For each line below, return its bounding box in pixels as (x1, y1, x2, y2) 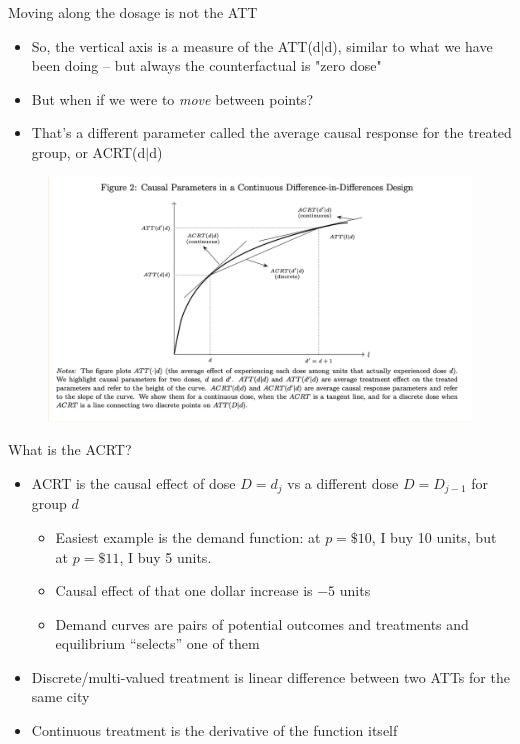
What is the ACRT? (8, 439, 132, 460)
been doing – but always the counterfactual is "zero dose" (31, 55, 382, 76)
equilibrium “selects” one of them (55, 633, 260, 654)
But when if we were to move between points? (31, 88, 314, 109)
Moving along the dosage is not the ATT (8, 2, 258, 22)
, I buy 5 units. (119, 546, 212, 567)
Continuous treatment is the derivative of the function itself (31, 720, 398, 741)
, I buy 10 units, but (371, 526, 497, 547)
